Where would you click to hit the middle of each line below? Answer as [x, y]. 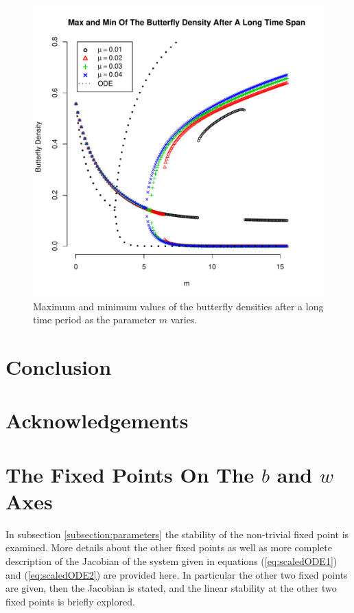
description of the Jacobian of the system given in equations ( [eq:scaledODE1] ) [172, 561]
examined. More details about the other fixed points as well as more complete [169, 547]
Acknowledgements [97, 420]
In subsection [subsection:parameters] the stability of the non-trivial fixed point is [177, 534]
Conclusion [59, 366]
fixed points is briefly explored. [70, 601]
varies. [184, 320]
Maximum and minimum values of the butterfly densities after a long [178, 306]
